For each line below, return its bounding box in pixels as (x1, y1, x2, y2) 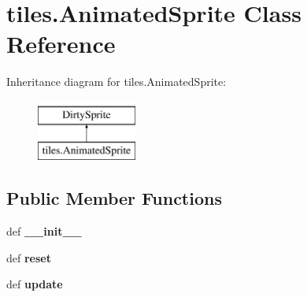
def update (6, 276, 63, 292)
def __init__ (6, 223, 82, 239)
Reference (6, 28, 116, 60)
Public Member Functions (6, 186, 222, 210)
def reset (6, 249, 51, 265)
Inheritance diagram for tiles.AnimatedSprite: (6, 73, 227, 90)
